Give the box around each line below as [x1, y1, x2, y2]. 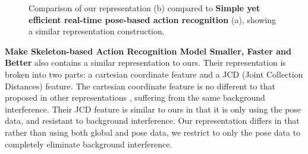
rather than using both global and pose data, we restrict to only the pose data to [5, 126, 301, 138]
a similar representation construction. [29, 25, 165, 37]
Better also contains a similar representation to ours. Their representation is [5, 56, 286, 69]
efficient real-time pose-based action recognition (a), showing [29, 13, 276, 25]
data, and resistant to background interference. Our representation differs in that [5, 114, 300, 127]
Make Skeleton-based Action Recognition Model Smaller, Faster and [5, 44, 291, 57]
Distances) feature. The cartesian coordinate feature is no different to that [5, 79, 275, 92]
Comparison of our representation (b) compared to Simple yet [29, 2, 260, 14]
